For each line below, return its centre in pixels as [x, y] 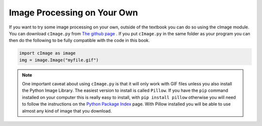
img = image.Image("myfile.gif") [59, 60]
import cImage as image [48, 53]
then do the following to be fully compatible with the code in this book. [79, 41]
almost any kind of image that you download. [67, 111]
